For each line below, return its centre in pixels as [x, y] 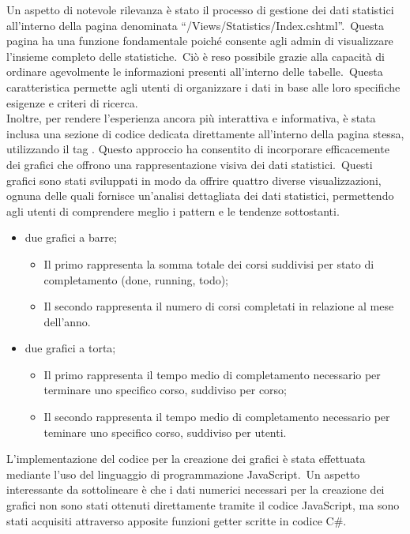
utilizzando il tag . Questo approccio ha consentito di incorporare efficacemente [198, 149]
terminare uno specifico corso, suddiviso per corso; [166, 390]
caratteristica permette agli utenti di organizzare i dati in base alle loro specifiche [203, 86]
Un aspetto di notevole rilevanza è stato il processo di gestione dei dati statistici [200, 9]
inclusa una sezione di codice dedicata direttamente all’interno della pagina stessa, [205, 133]
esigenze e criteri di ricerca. [72, 102]
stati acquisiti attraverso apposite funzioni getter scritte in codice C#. [177, 520]
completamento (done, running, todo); [136, 279]
